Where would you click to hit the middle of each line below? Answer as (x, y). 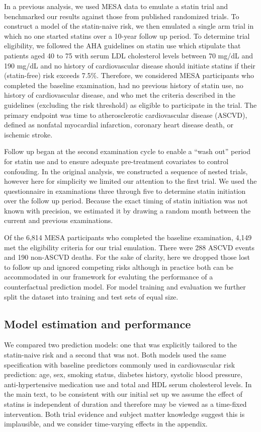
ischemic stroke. (28, 134)
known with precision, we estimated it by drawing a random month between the (127, 210)
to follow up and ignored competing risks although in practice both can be (119, 267)
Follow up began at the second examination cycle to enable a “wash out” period (127, 151)
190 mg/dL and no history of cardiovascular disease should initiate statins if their (130, 65)
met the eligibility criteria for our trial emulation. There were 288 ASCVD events (129, 247)
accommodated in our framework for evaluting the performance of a (109, 277)
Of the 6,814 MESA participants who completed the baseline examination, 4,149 (128, 237)
